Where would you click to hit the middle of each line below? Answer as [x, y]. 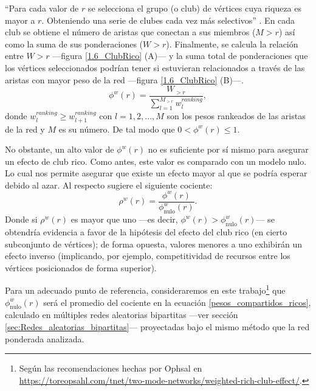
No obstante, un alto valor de [60, 149]
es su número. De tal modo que [117, 129]
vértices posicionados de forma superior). [81, 267]
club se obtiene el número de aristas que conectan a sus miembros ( [130, 32]
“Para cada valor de [42, 8]
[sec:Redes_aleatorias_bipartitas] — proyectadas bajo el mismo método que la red [157, 327]
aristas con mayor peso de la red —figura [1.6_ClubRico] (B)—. [124, 79]
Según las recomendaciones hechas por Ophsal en [111, 368]
